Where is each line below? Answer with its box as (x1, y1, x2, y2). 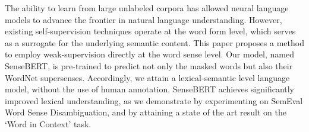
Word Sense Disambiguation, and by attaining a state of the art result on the (5, 106, 286, 118)
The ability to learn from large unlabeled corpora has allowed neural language (5, 2, 289, 14)
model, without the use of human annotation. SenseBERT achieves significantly (5, 83, 295, 95)
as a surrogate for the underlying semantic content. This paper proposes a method (5, 36, 304, 49)
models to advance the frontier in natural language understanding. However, (5, 13, 282, 25)
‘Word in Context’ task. (5, 117, 92, 130)
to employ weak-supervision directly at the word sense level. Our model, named (5, 48, 294, 60)
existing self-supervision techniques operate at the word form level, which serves (5, 25, 296, 37)
